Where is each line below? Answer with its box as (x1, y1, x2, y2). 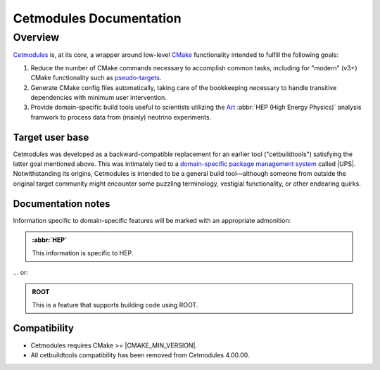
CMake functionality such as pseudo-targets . (30, 74, 162, 82)
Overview (13, 31, 60, 44)
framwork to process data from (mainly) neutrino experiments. (30, 113, 212, 121)
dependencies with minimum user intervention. (30, 93, 167, 101)
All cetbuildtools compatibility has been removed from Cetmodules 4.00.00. (30, 350, 250, 359)
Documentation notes (13, 198, 110, 210)
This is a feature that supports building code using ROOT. (32, 300, 198, 309)
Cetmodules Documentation (13, 11, 182, 26)
